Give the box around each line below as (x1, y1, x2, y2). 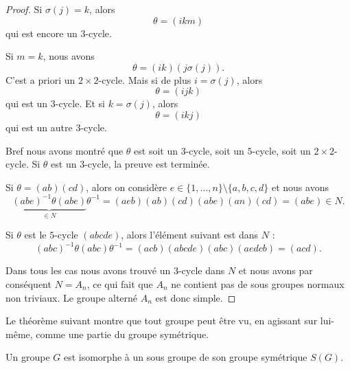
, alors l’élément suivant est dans (121, 227, 259, 242)
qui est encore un (5, 25, 78, 40)
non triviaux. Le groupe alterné (5, 290, 138, 304)
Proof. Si (5, 2, 43, 16)
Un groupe (5, 350, 50, 364)
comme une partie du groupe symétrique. (36, 326, 209, 341)
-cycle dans (178, 263, 225, 278)
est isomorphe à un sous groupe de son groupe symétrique (63, 350, 307, 364)
